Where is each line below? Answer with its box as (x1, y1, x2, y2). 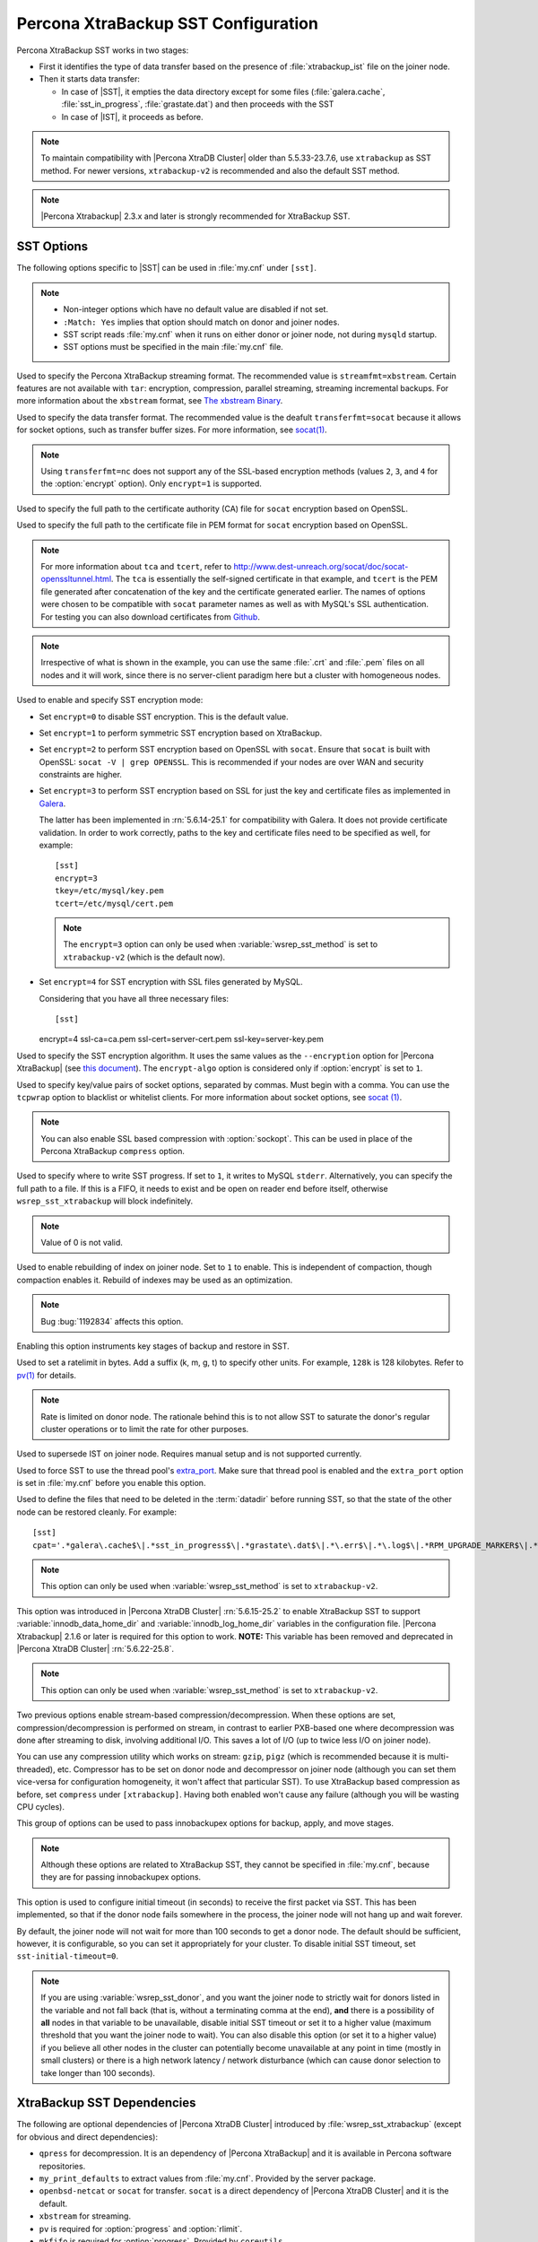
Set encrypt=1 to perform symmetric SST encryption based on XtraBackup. (39, 727, 323, 738)
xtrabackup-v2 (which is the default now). (63, 952, 226, 962)
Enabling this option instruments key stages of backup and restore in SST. (16, 1341, 291, 1351)
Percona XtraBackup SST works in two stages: (16, 45, 189, 56)
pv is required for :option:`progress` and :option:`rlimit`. (39, 2223, 243, 2234)
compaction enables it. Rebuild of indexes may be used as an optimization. (16, 1274, 293, 1285)
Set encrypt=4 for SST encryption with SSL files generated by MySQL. (39, 977, 304, 987)
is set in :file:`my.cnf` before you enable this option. (16, 1478, 206, 1489)
